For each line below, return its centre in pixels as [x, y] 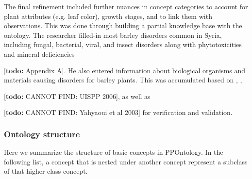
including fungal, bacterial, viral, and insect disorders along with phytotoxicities [123, 44]
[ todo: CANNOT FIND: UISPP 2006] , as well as [77, 96]
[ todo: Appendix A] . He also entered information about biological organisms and [125, 70]
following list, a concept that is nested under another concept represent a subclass [126, 161]
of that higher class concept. [46, 171]
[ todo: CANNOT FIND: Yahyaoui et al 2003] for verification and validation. [118, 112]
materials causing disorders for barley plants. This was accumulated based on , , [123, 80]
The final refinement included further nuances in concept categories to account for [126, 6]
